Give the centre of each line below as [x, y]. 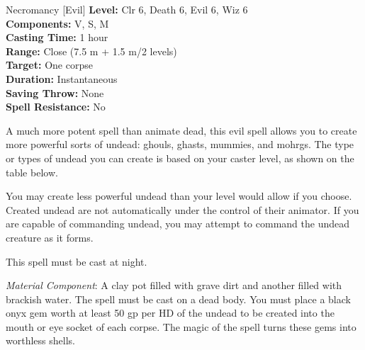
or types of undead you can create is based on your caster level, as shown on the [180, 158]
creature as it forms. [50, 237]
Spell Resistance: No [56, 107]
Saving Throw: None [55, 92]
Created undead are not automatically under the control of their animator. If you [182, 209]
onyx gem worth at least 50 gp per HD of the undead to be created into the [170, 313]
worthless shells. [40, 340]
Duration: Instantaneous [62, 78]
